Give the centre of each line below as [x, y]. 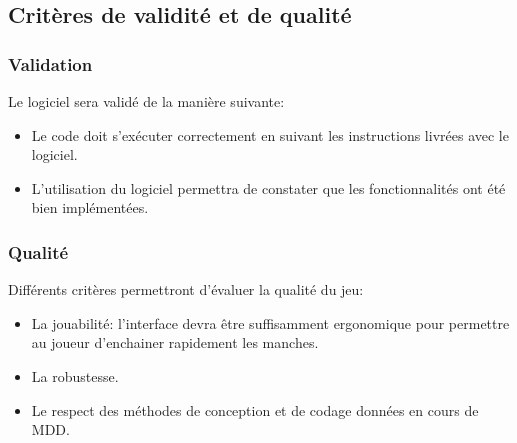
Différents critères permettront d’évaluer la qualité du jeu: [186, 289]
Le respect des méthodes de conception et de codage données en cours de [255, 409]
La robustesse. [75, 375]
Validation [50, 63]
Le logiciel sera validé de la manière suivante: [146, 101]
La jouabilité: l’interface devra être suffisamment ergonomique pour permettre [270, 322]
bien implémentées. [90, 207]
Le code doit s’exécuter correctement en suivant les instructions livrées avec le [270, 134]
